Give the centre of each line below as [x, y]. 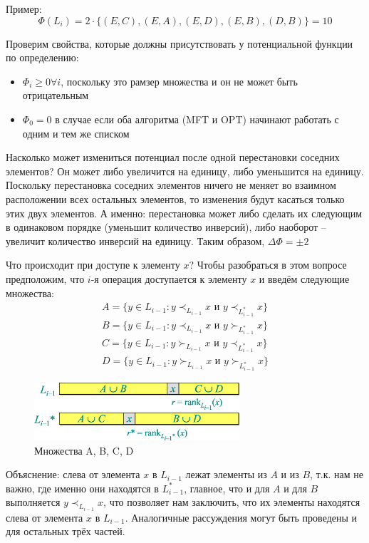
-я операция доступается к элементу [169, 278]
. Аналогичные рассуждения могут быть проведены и [241, 517]
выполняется [33, 502]
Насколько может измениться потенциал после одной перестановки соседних [173, 157]
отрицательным [56, 95]
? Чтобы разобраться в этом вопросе [268, 265]
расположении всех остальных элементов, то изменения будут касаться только [175, 198]
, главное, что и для [227, 488]
